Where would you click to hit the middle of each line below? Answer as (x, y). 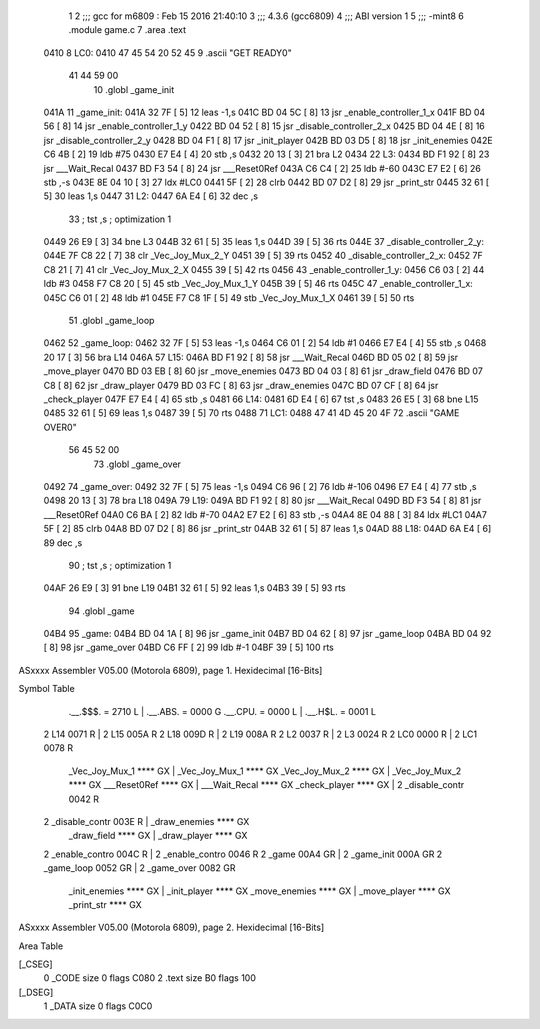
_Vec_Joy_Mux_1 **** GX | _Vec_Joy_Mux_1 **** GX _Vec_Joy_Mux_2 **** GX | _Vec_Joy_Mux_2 (265, 771)
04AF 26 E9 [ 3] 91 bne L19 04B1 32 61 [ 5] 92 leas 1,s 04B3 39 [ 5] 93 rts (194, 588)
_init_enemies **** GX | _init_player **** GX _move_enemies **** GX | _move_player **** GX (259, 891)
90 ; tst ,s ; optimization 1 (120, 565)
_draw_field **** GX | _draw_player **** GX (158, 836)
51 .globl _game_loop (111, 321)
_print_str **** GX (105, 904)
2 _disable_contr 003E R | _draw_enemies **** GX (146, 821)
